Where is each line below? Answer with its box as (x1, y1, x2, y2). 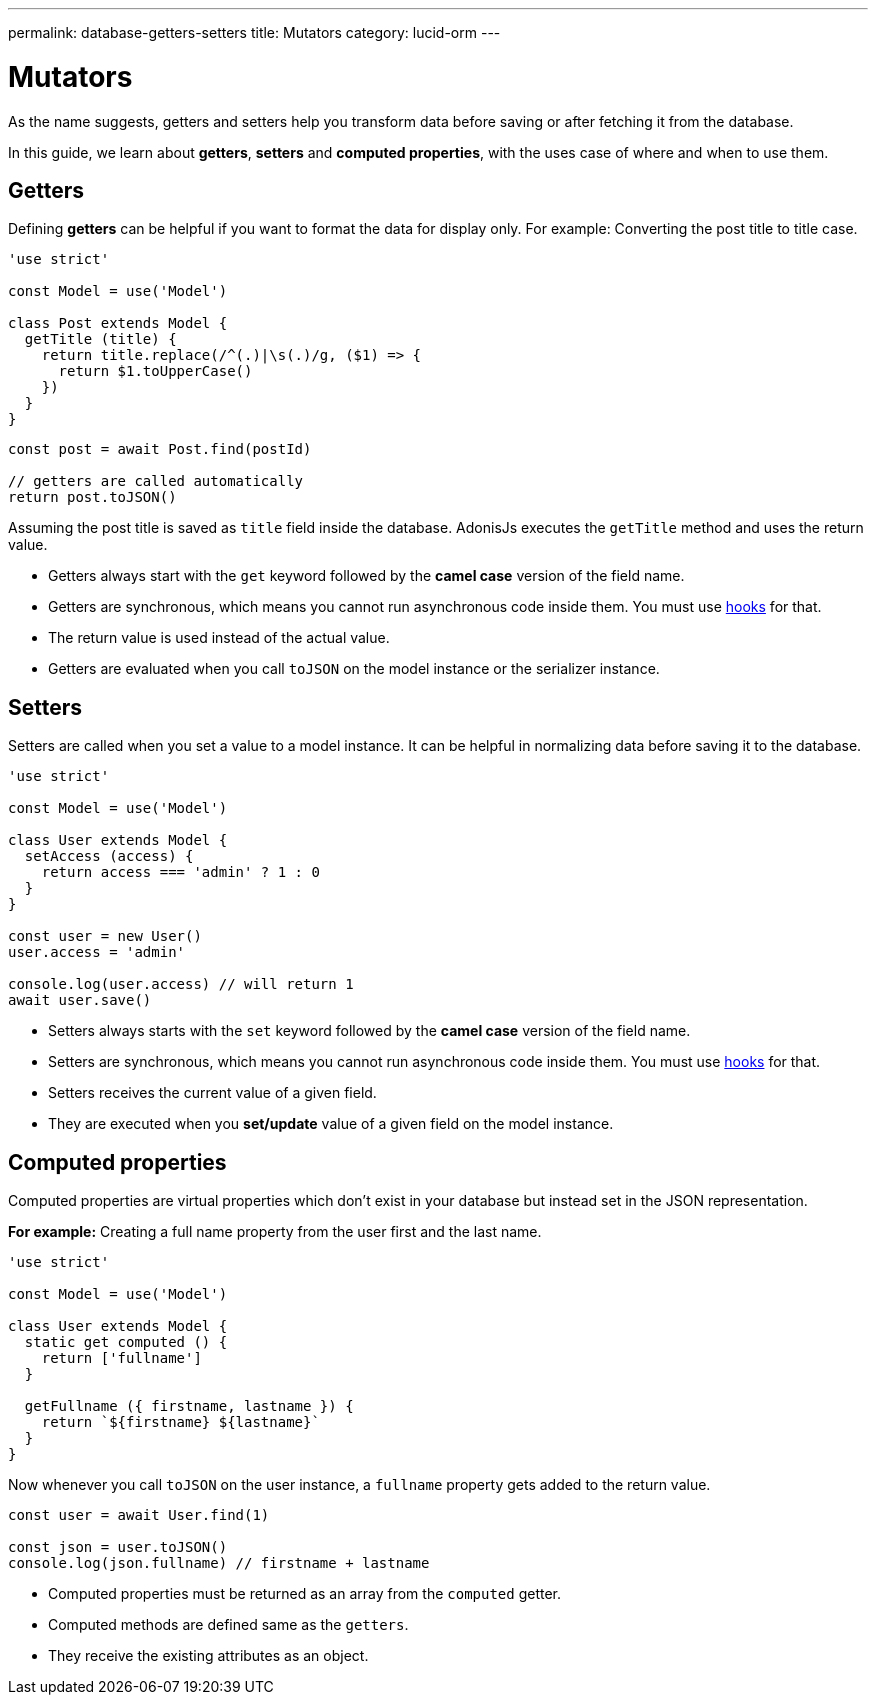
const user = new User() (8, 928, 202, 945)
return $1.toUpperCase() (58, 363, 253, 380)
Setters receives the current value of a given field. (48, 1084, 377, 1102)
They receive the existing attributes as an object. (48, 1647, 369, 1665)
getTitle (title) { (24, 331, 177, 348)
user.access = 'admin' (8, 944, 186, 961)
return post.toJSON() (8, 489, 177, 506)
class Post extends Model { (8, 315, 228, 332)
